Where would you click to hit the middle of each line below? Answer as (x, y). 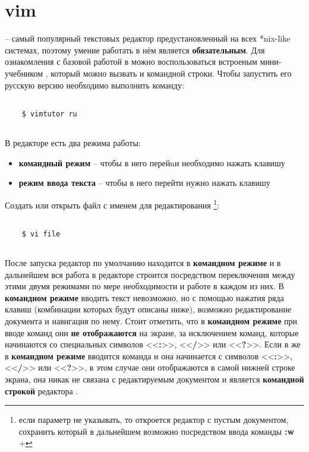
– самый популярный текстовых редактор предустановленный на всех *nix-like (148, 38)
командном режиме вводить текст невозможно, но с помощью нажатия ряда (144, 297)
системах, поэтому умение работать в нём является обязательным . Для (135, 50)
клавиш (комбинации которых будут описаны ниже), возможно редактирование (148, 309)
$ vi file (41, 234)
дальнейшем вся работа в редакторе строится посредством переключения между (150, 274)
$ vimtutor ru (49, 114)
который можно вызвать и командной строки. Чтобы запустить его (171, 73)
